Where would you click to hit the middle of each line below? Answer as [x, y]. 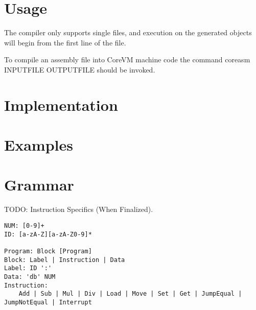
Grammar [39, 185]
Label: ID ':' [28, 268]
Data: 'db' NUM [30, 277]
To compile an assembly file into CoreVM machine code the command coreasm [127, 59]
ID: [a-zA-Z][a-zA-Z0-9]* [48, 234]
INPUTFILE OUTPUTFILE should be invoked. [80, 69]
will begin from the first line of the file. [65, 42]
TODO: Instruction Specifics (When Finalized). [79, 209]
